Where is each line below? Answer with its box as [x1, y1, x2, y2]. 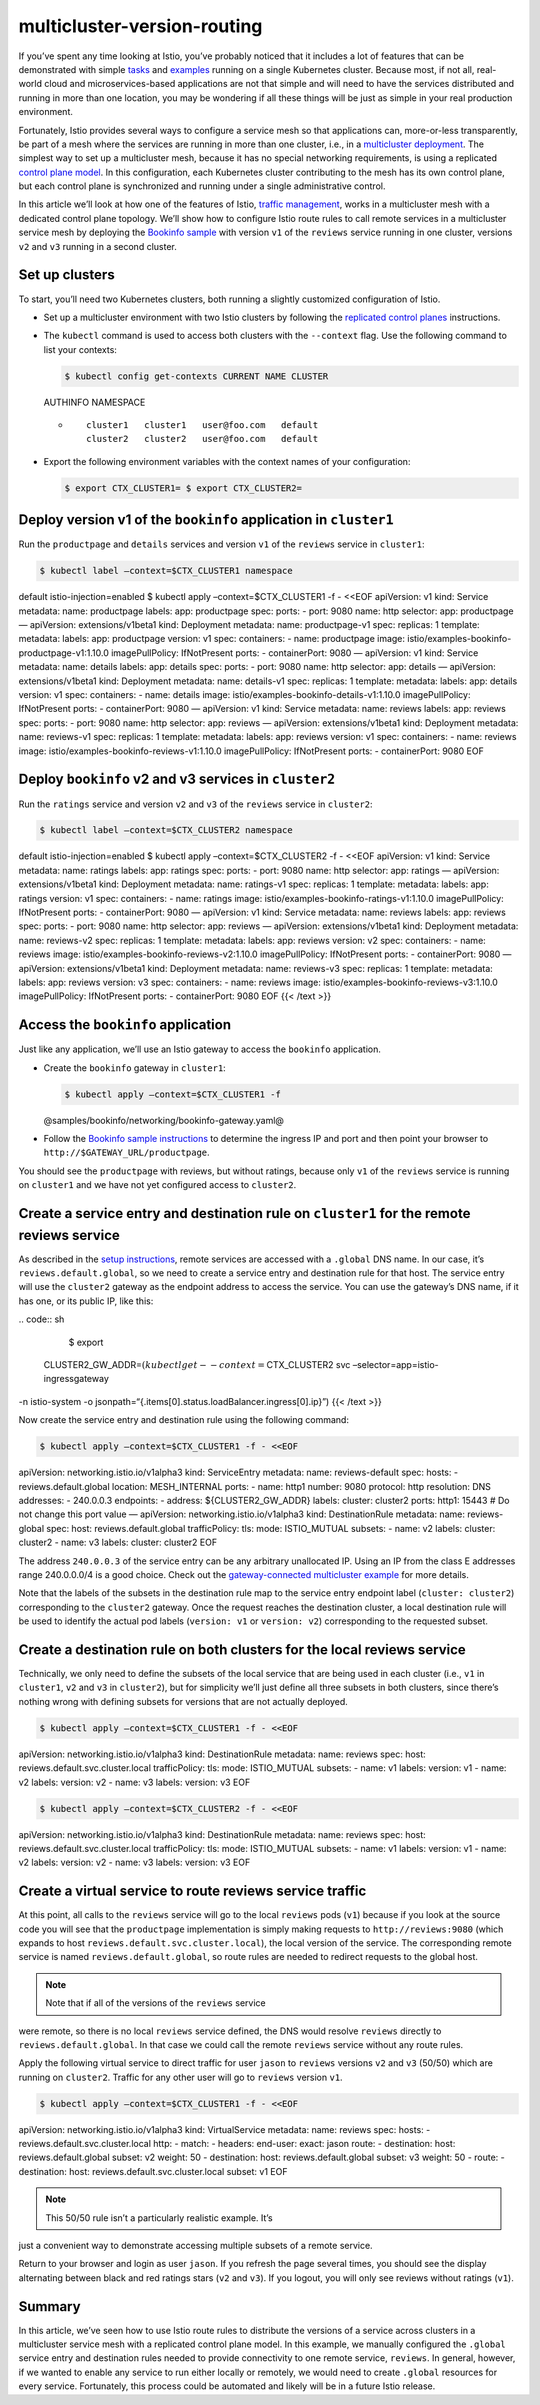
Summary [18, 2298, 81, 2315]
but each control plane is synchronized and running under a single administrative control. [18, 180, 386, 192]
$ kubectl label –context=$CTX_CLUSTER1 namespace [39, 565, 294, 577]
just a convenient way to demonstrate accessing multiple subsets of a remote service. [18, 2240, 374, 2252]
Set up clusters [18, 266, 115, 284]
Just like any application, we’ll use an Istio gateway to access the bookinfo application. [18, 1043, 382, 1055]
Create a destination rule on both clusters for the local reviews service [18, 1641, 467, 1658]
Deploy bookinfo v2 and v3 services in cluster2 [18, 771, 336, 788]
